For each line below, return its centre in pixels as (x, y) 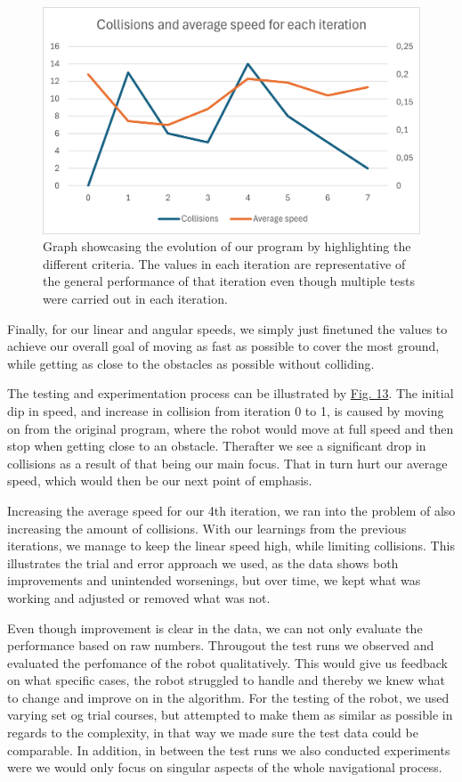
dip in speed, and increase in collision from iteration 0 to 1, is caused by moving (226, 410)
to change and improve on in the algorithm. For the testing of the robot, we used (228, 697)
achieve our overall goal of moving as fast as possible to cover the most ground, (223, 346)
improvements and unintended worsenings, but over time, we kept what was (214, 580)
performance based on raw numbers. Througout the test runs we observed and (221, 645)
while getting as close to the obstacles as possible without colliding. (191, 363)
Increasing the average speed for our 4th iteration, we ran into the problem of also (231, 510)
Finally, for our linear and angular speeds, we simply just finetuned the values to (227, 328)
